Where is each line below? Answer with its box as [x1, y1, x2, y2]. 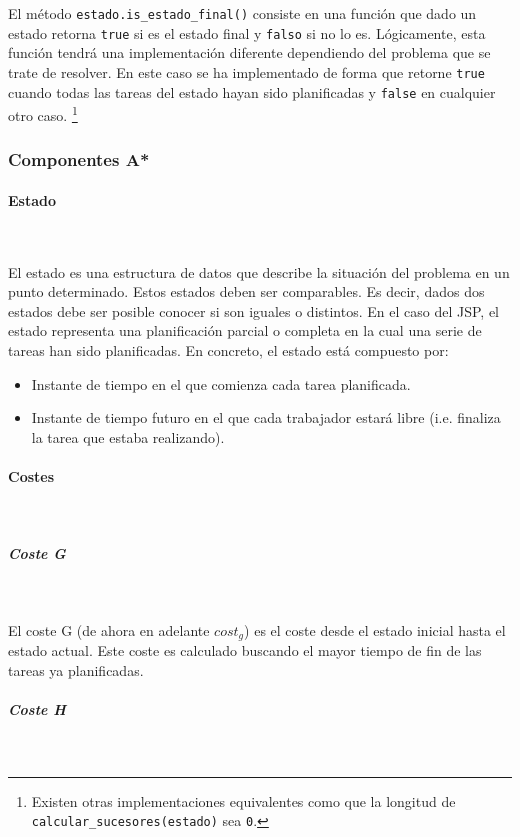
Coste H [8, 699, 66, 720]
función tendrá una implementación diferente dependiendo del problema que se [8, 42, 491, 63]
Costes [8, 466, 55, 487]
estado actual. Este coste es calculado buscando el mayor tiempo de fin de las [8, 640, 482, 661]
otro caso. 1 [8, 102, 78, 125]
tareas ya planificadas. [8, 660, 144, 681]
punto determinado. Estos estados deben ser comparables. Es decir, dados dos [8, 281, 485, 302]
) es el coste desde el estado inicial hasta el [244, 620, 506, 640]
